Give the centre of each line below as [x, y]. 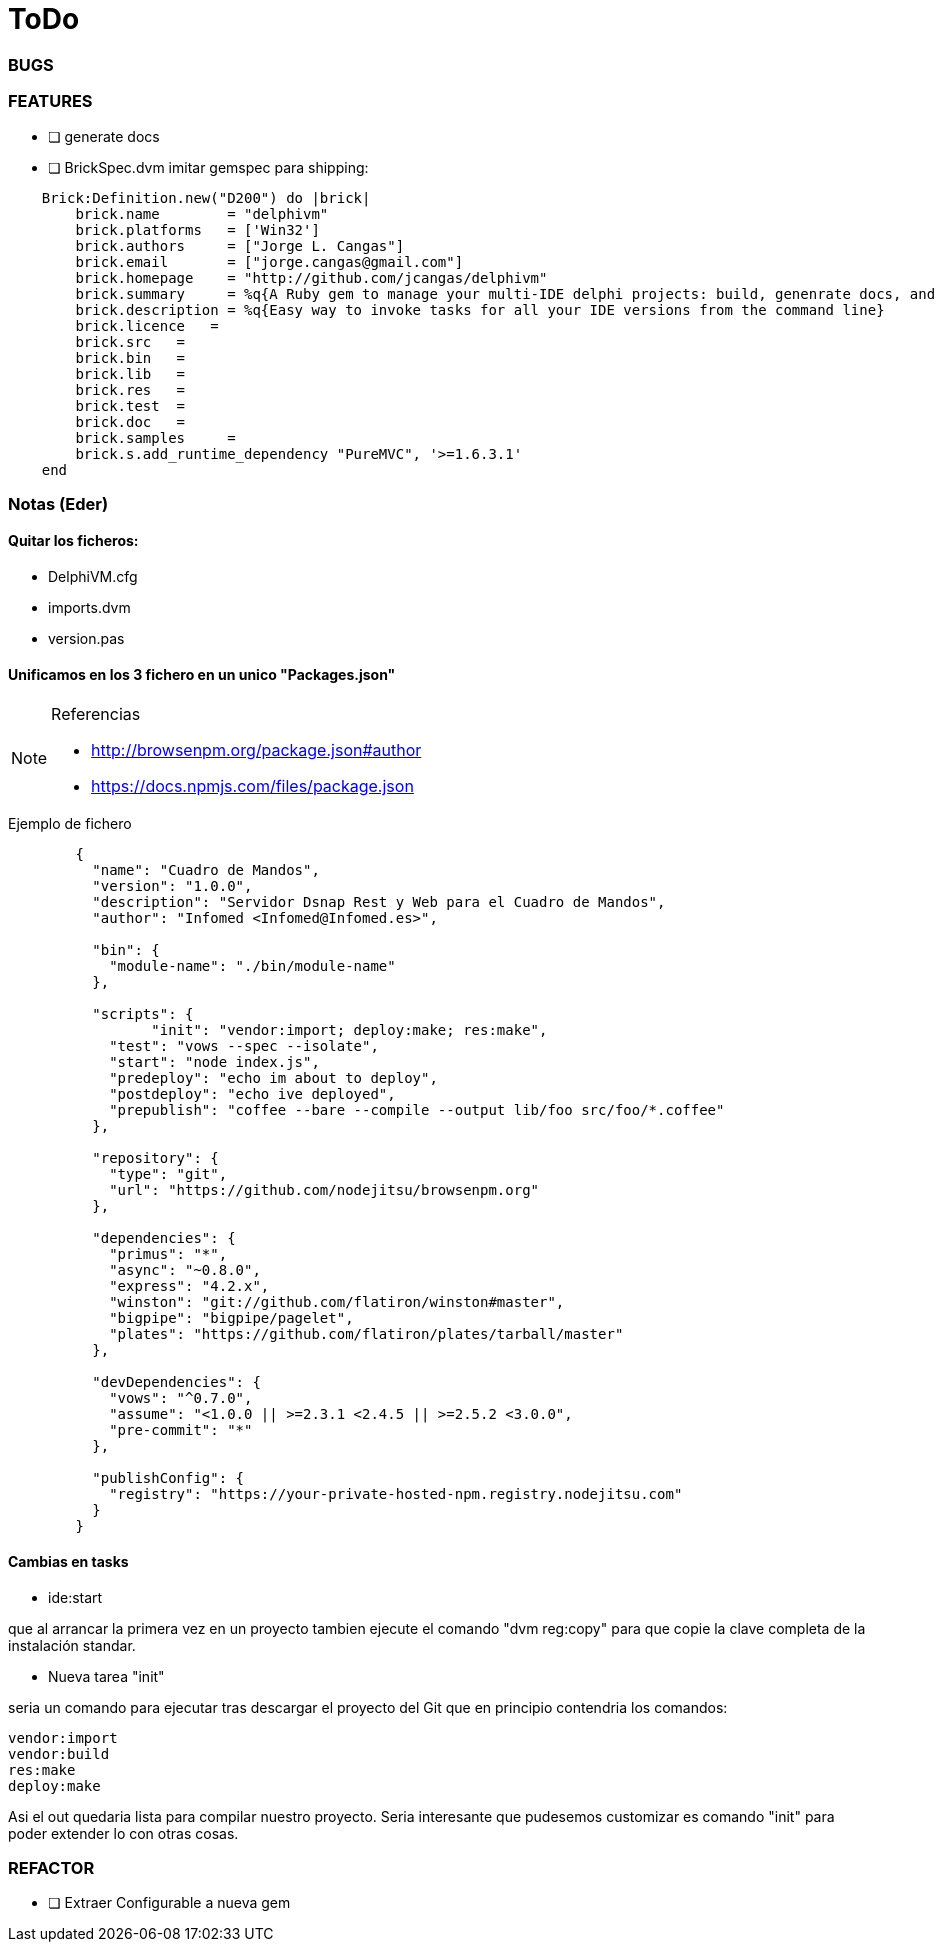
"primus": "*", [168, 1254]
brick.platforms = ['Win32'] [197, 229]
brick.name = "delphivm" [202, 213]
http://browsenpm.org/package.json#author [256, 750]
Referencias [96, 714]
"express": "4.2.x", [189, 1286]
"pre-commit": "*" [181, 1430]
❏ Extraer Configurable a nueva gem [169, 1903]
